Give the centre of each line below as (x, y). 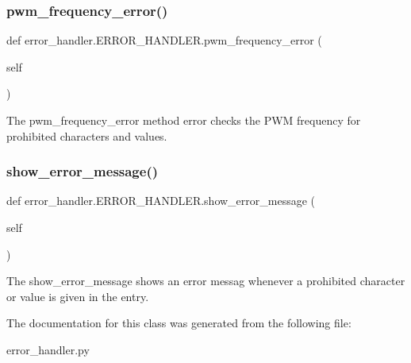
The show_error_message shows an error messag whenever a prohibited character (206, 281)
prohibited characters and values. (87, 135)
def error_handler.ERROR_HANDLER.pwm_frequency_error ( (164, 40)
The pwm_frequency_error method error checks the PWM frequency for (184, 120)
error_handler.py (48, 349)
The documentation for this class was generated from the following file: (179, 323)
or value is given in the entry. (78, 296)
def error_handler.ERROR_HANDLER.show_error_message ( (161, 201)
